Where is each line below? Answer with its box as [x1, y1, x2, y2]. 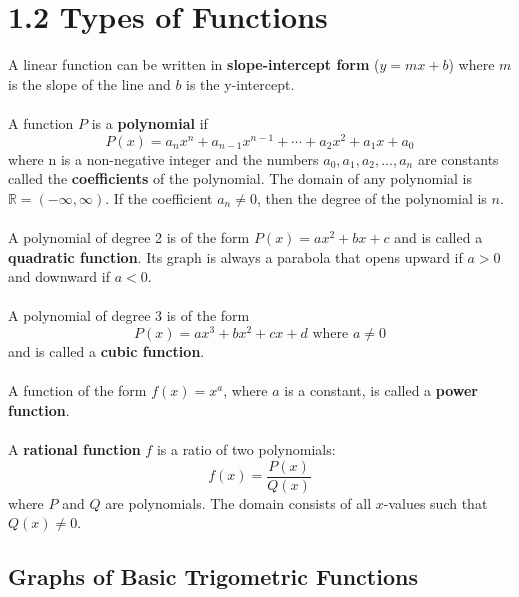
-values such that [383, 492, 488, 513]
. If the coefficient [105, 187, 213, 208]
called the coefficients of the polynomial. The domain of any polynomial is [8, 168, 473, 189]
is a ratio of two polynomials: [156, 438, 336, 459]
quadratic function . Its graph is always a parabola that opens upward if [8, 246, 463, 267]
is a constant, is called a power [284, 380, 478, 401]
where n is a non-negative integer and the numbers [8, 148, 319, 169]
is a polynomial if [91, 112, 208, 133]
